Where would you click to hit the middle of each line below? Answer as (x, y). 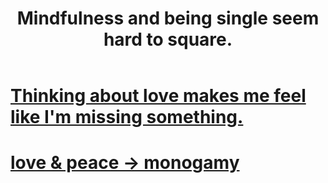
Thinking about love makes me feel (158, 96)
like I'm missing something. (127, 117)
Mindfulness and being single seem (168, 18)
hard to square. (168, 39)
